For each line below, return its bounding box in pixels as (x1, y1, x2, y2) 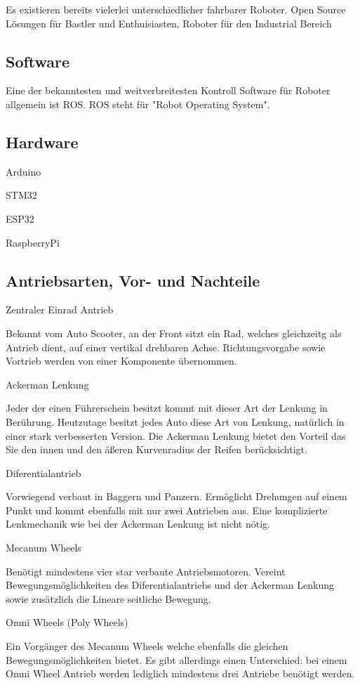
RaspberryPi (6, 235, 60, 249)
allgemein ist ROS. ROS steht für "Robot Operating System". (6, 96, 270, 111)
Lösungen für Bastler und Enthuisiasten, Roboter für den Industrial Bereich (6, 15, 332, 30)
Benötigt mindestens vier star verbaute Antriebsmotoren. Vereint (6, 563, 286, 578)
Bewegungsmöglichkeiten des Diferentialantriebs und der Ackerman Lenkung (6, 578, 335, 592)
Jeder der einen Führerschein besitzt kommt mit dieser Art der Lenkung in (6, 400, 328, 415)
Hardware (6, 131, 79, 152)
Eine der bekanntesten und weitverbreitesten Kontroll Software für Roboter (6, 83, 331, 98)
